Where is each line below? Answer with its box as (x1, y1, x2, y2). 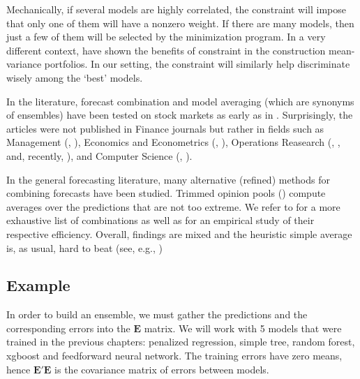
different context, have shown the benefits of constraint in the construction (6, 43, 326, 57)
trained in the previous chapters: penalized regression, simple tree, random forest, (6, 334, 355, 349)
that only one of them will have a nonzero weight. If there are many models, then (6, 15, 354, 30)
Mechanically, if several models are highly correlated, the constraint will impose (6, 2, 347, 16)
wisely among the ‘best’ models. (6, 70, 143, 84)
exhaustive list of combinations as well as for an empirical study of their (6, 213, 315, 228)
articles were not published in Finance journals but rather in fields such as (6, 121, 324, 135)
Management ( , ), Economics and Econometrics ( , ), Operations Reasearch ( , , (6, 135, 340, 149)
